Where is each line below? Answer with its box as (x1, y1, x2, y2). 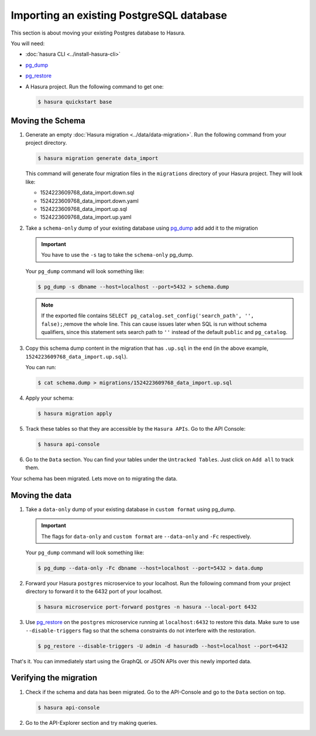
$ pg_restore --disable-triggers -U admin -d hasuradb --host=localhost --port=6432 (37, 642, 288, 649)
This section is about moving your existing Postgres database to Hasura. (11, 29, 186, 36)
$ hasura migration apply (37, 410, 112, 417)
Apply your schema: (25, 394, 74, 401)
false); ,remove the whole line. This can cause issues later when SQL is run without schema (41, 320, 267, 328)
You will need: (11, 40, 45, 47)
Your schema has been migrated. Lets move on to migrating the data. (11, 475, 178, 482)
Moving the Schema (11, 115, 86, 125)
